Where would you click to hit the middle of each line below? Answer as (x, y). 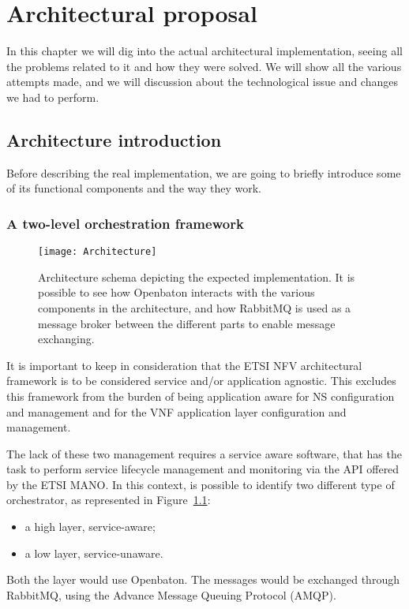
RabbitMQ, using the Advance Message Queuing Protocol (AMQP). (171, 594)
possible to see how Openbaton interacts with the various (176, 292)
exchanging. (66, 339)
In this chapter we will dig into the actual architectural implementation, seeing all (204, 51)
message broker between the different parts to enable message (187, 323)
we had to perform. (53, 97)
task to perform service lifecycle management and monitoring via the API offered (203, 469)
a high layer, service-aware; (90, 527)
